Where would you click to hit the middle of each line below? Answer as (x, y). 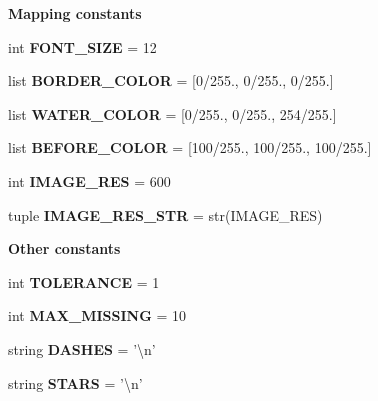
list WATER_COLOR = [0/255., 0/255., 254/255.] (172, 113)
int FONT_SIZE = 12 (82, 46)
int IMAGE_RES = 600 (89, 180)
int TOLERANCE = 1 (84, 281)
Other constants (64, 248)
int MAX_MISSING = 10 (97, 315)
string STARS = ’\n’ (75, 382)
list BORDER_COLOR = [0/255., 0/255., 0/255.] (171, 80)
